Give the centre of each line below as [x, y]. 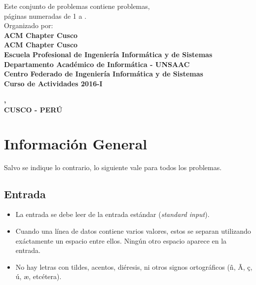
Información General [76, 143]
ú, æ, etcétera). [38, 276]
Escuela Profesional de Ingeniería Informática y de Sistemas [108, 54]
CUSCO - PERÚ [33, 109]
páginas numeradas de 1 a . [45, 16]
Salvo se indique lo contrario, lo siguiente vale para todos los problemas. [113, 167]
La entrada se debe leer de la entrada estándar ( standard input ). [112, 214]
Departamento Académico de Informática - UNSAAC [97, 64]
